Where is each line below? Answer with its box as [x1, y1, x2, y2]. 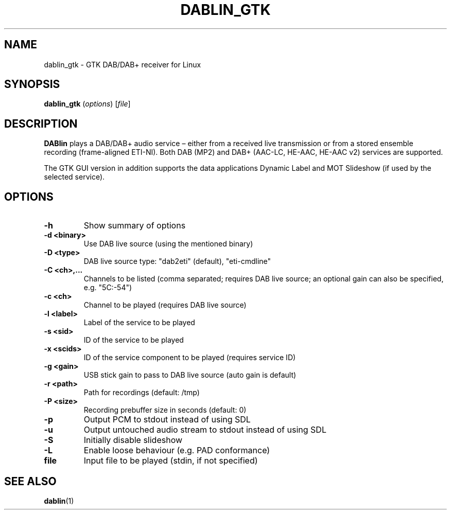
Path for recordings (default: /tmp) [83, 388, 200, 397]
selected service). [44, 172, 105, 182]
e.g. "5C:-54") [83, 283, 132, 292]
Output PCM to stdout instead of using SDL [83, 414, 251, 425]
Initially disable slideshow [83, 435, 183, 446]
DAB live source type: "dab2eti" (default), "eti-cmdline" [83, 257, 271, 266]
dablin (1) [44, 496, 74, 505]
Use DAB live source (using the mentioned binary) [83, 239, 253, 249]
